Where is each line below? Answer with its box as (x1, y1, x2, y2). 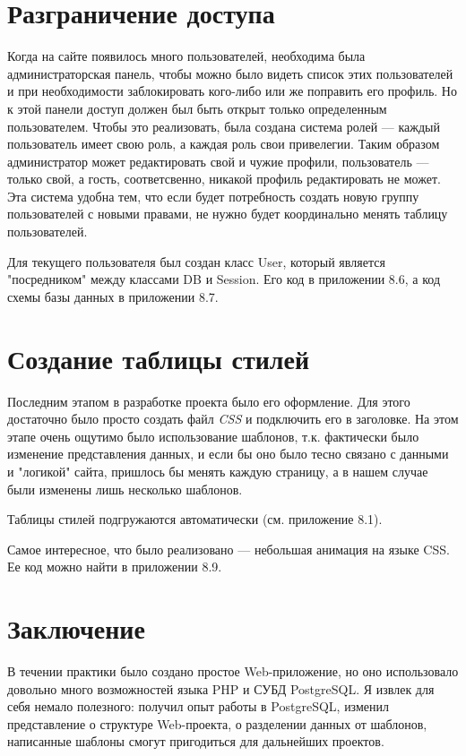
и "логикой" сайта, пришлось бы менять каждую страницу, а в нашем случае (7, 461, 428, 480)
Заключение (7, 610, 145, 647)
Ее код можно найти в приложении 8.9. (7, 557, 222, 576)
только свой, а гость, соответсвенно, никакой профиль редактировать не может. (7, 169, 441, 188)
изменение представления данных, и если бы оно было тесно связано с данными (7, 444, 449, 463)
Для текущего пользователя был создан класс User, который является (7, 252, 385, 271)
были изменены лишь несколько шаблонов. (7, 479, 243, 498)
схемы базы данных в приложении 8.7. (7, 287, 219, 305)
